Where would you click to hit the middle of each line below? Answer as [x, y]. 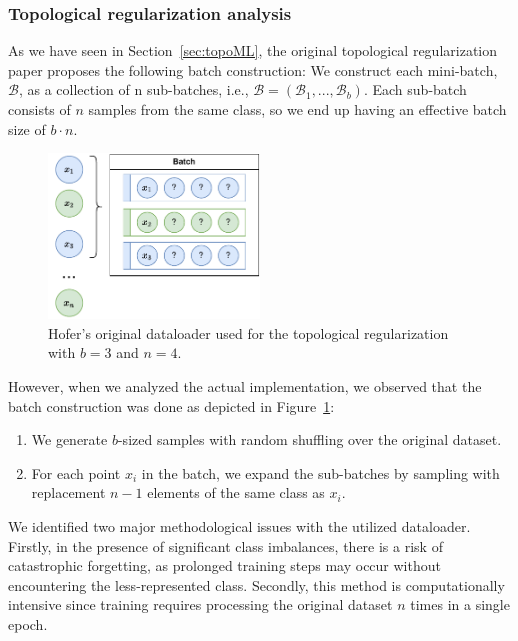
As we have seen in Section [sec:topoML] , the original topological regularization [253, 50]
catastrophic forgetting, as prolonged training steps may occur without [224, 565]
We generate [69, 439]
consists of [39, 109]
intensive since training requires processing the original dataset [200, 604]
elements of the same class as [236, 492]
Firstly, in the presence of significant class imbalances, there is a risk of [225, 545]
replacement [68, 492]
